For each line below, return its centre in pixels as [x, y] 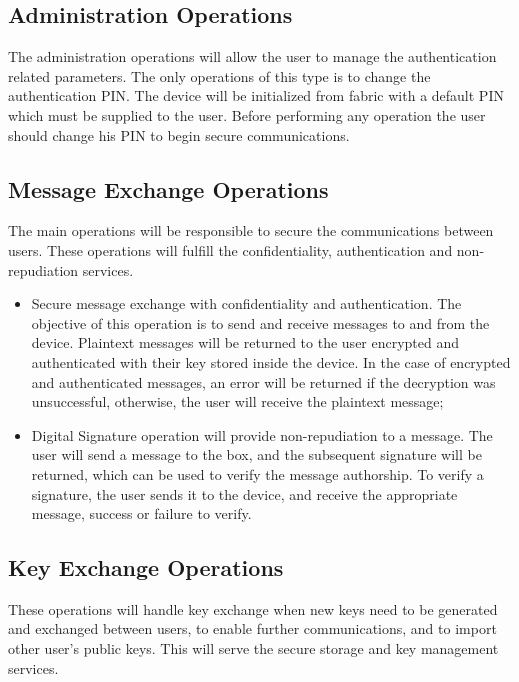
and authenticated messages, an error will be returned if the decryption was [263, 381]
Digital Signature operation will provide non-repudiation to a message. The [262, 434]
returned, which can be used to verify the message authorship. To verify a [257, 473]
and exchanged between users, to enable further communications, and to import [252, 628]
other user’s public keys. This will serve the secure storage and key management [253, 648]
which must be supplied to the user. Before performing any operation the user [247, 114]
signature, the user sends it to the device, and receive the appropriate [244, 493]
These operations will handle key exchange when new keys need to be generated [253, 608]
